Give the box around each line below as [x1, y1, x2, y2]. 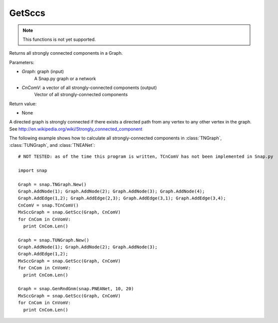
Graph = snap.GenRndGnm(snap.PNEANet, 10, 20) [18, 286, 134, 292]
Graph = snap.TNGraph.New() [18, 182, 87, 187]
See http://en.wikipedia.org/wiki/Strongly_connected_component [9, 126, 143, 132]
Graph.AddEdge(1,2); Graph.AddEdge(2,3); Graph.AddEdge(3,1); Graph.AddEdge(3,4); [18, 196, 226, 201]
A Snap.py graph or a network [34, 75, 96, 82]
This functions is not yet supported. [22, 36, 96, 42]
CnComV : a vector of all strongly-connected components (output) [21, 85, 157, 91]
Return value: [9, 101, 37, 107]
